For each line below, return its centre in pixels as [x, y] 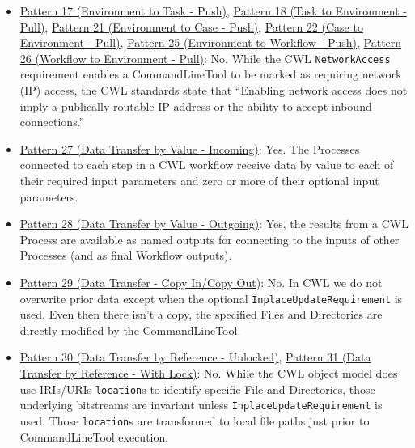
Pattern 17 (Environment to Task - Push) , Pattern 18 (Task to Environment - [213, 11]
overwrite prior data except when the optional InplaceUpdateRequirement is [211, 298]
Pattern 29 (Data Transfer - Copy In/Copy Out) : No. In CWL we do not [201, 282]
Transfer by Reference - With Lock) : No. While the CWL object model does [209, 373]
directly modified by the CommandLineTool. [130, 330]
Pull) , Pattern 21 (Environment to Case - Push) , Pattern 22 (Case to [191, 26]
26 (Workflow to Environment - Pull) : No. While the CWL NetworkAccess [205, 58]
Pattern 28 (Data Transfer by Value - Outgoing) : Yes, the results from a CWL [214, 224]
